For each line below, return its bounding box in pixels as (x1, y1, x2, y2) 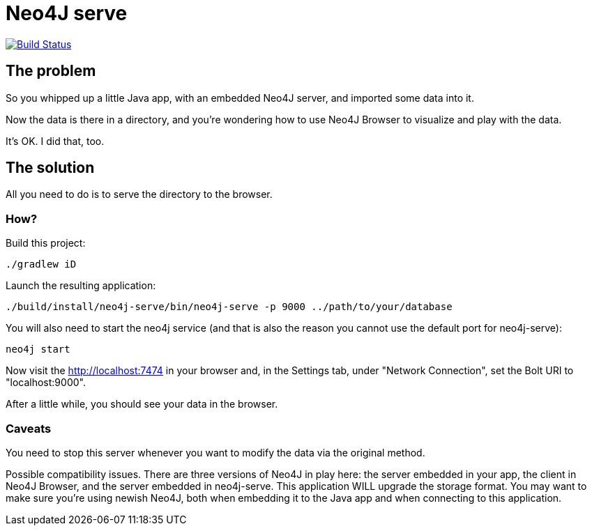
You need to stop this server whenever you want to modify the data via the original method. (6, 446, 425, 459)
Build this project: (6, 237, 86, 249)
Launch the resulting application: (6, 279, 156, 292)
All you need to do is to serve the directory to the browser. (6, 188, 273, 201)
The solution (6, 159, 95, 177)
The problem (6, 62, 96, 80)
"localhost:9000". (6, 376, 86, 389)
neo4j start (6, 344, 70, 355)
